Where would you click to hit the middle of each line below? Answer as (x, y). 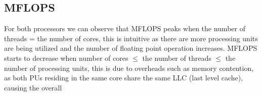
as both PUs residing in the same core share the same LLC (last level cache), (124, 78)
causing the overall (33, 87)
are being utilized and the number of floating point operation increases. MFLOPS (131, 48)
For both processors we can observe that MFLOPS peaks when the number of (125, 28)
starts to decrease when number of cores (66, 58)
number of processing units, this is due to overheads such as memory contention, (129, 68)
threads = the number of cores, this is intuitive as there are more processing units (131, 38)
